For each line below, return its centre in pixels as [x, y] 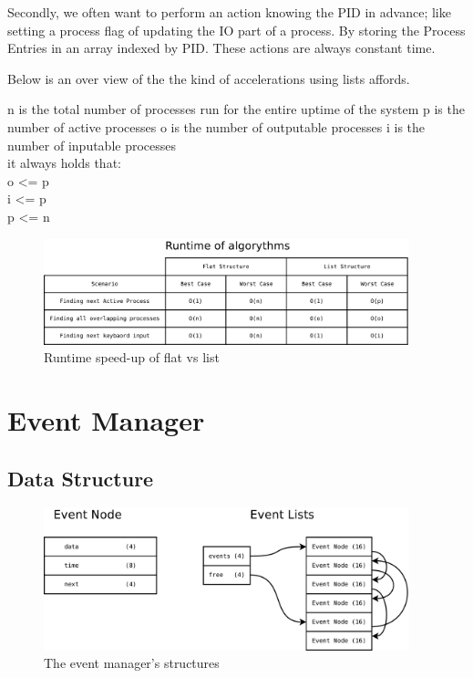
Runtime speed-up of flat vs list [132, 357]
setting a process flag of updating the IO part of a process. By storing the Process [236, 30]
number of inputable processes [92, 145]
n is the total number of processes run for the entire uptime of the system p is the [236, 109]
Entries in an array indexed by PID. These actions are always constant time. [221, 48]
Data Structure [81, 478]
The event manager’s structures [132, 663]
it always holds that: [64, 163]
